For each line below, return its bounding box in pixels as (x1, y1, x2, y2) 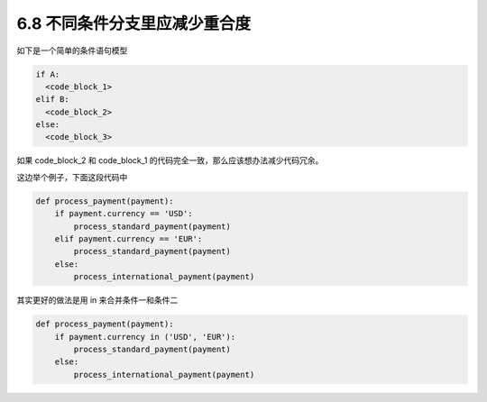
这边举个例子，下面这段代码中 (16, 171, 128, 182)
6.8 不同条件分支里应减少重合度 (16, 14, 252, 33)
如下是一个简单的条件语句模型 (16, 45, 128, 56)
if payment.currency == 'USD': (54, 208, 193, 219)
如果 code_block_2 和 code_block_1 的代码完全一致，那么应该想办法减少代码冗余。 (16, 155, 324, 166)
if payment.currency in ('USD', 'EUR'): (54, 332, 236, 342)
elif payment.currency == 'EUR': (54, 234, 203, 244)
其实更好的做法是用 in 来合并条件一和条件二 (16, 295, 179, 306)
